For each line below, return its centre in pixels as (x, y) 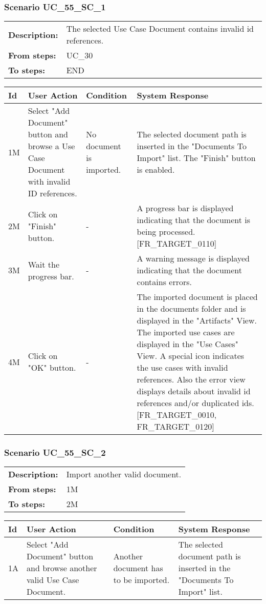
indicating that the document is (193, 220)
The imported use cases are (186, 332)
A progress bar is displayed (185, 208)
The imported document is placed (197, 297)
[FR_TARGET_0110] (177, 244)
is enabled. (156, 170)
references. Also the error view (191, 379)
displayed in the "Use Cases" (187, 344)
